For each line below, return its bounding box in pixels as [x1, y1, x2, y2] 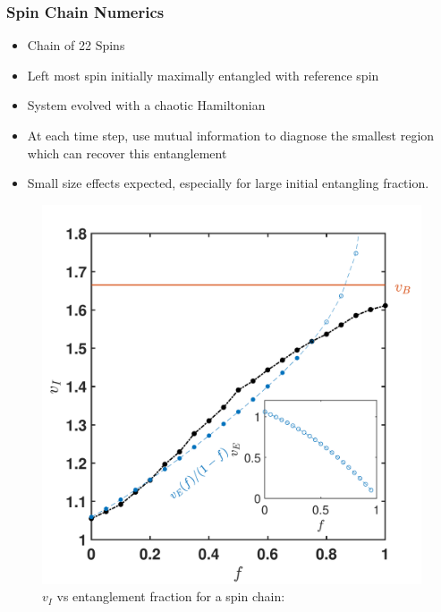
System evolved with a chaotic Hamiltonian [27, 96, 266, 115]
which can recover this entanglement [27, 143, 227, 162]
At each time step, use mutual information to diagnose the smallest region [27, 126, 435, 144]
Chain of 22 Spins [27, 36, 125, 55]
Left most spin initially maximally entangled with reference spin [27, 65, 379, 84]
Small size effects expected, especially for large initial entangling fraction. [27, 174, 429, 192]
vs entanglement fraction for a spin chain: [56, 587, 285, 606]
